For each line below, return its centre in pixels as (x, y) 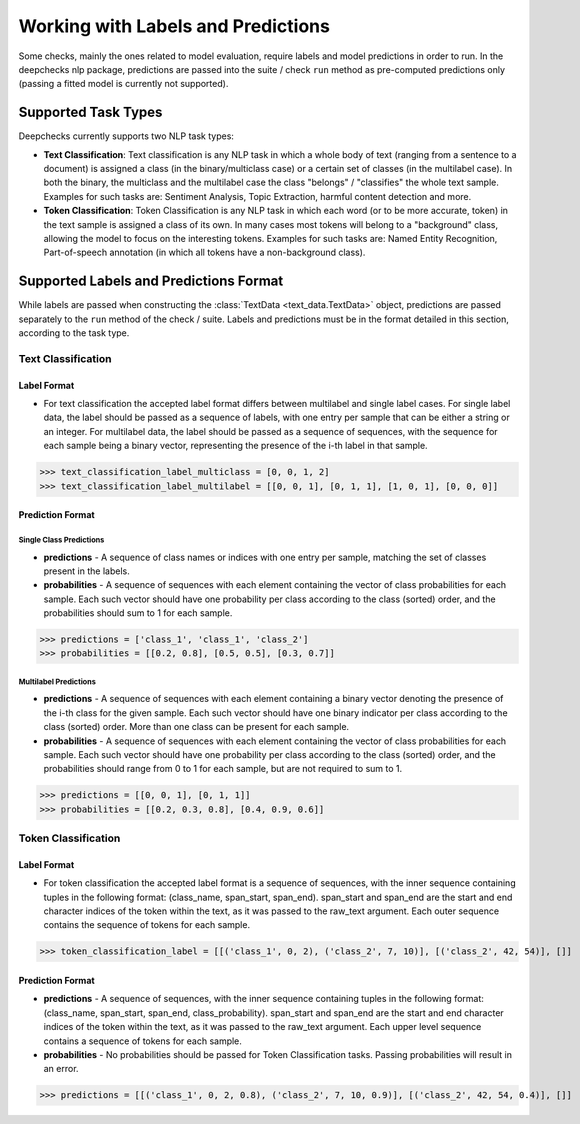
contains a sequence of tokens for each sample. (142, 1041)
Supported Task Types (90, 112)
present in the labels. (86, 571)
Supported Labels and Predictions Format (151, 281)
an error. (61, 1069)
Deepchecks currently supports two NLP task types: (126, 136)
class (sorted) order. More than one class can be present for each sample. (196, 727)
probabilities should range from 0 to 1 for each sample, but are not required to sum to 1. (223, 769)
